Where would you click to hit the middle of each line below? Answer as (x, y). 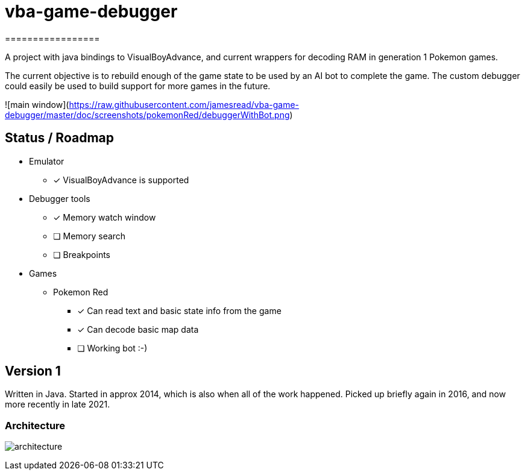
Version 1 (33, 371)
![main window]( (37, 104)
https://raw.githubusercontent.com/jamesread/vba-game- (184, 104)
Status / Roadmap (60, 138)
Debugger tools (60, 198)
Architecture (35, 425)
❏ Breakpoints (82, 254)
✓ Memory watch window (105, 217)
